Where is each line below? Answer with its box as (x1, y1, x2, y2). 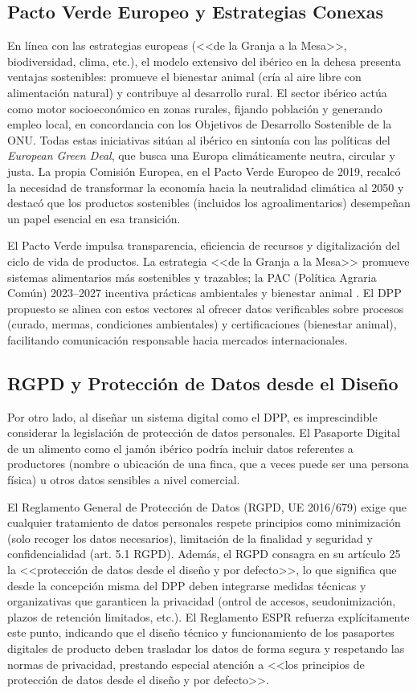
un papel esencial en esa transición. (7, 210, 181, 226)
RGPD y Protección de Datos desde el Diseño (7, 370, 399, 395)
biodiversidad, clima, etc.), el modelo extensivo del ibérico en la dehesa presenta (7, 52, 402, 69)
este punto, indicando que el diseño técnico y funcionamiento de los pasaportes (7, 624, 395, 641)
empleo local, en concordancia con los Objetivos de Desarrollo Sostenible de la (7, 116, 392, 132)
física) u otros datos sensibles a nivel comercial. (7, 471, 240, 488)
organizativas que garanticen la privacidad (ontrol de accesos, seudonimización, (7, 593, 396, 609)
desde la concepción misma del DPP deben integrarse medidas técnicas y (7, 577, 366, 593)
